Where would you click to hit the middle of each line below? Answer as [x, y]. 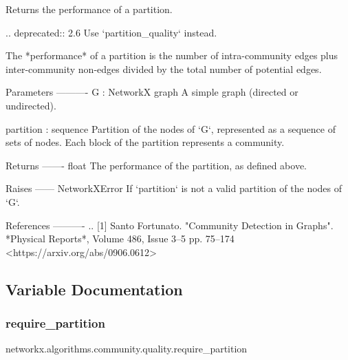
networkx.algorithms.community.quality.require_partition [127, 349]
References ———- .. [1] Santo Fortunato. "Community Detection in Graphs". [170, 225]
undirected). [31, 105]
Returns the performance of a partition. [89, 9]
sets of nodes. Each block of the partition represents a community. [145, 142]
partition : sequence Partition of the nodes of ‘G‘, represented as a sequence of [171, 128]
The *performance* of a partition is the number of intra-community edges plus [172, 55]
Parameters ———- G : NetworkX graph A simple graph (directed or [152, 92]
